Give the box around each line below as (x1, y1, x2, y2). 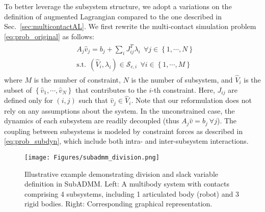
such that (78, 95, 108, 105)
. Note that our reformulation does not (131, 95, 252, 105)
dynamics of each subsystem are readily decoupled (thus (4, 115, 179, 126)
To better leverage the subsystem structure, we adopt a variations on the (4, 1, 232, 11)
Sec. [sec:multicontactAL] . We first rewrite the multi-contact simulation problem (4, 21, 256, 32)
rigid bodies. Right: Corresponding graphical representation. (24, 198, 213, 209)
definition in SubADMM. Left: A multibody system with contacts (24, 178, 229, 189)
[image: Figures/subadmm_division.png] (24, 153, 160, 161)
